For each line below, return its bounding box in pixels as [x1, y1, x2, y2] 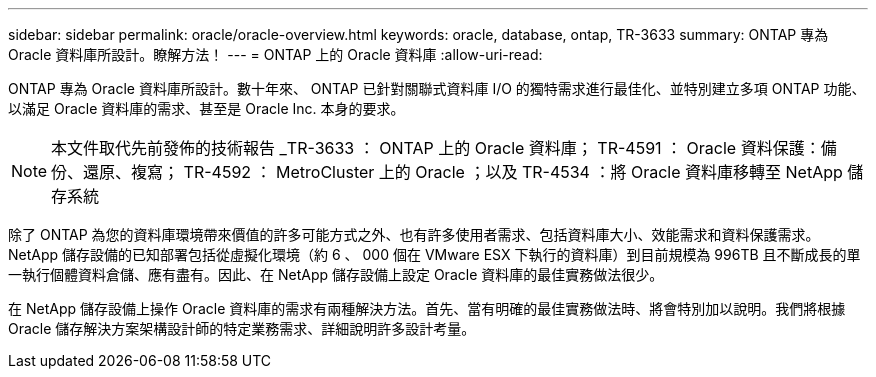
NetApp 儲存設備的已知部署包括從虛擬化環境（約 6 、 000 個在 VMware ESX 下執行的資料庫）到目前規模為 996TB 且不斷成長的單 [8, 246, 861, 263]
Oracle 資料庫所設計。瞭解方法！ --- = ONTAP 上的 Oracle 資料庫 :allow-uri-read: [8, 46, 543, 63]
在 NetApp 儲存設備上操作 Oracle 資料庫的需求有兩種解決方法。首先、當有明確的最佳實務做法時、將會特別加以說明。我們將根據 [8, 300, 846, 317]
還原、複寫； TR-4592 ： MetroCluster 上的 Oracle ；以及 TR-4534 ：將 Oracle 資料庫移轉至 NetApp [83, 162, 843, 182]
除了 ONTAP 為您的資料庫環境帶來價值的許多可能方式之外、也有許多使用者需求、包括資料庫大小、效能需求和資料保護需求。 [8, 226, 820, 243]
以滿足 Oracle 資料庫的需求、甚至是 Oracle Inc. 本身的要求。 [8, 100, 405, 117]
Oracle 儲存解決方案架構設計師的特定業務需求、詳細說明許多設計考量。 [8, 320, 476, 337]
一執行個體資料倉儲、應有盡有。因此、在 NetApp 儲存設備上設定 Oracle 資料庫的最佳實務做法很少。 [8, 266, 664, 283]
